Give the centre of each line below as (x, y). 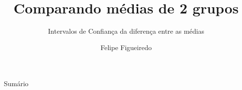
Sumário (16, 84)
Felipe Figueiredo (126, 47)
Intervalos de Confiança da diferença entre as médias (126, 31)
